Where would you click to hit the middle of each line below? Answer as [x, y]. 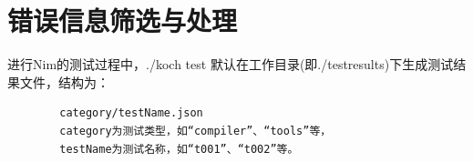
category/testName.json [131, 113]
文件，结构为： [64, 81]
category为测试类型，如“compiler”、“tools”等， [195, 131]
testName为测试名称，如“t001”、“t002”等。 [179, 149]
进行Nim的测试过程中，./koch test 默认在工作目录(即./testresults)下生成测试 [231, 64]
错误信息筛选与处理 [123, 20]
